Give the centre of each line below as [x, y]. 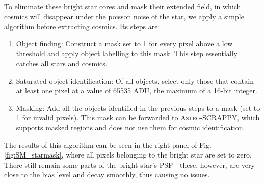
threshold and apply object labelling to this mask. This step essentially [127, 53]
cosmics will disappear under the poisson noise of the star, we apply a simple [124, 16]
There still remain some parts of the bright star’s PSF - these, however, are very [129, 164]
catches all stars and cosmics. [62, 63]
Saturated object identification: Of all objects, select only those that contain [135, 80]
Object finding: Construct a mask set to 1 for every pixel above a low [124, 43]
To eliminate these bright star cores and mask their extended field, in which [123, 6]
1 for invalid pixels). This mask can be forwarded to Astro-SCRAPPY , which [138, 117]
